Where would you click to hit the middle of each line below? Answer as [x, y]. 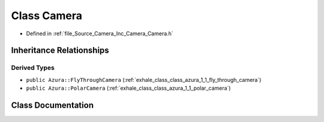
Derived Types [33, 68]
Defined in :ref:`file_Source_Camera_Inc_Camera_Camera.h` [100, 33]
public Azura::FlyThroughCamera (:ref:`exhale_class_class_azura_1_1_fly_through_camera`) [144, 80]
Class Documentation [52, 105]
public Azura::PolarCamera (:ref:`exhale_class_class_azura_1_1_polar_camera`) [128, 88]
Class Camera [47, 16]
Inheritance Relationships [60, 51]
